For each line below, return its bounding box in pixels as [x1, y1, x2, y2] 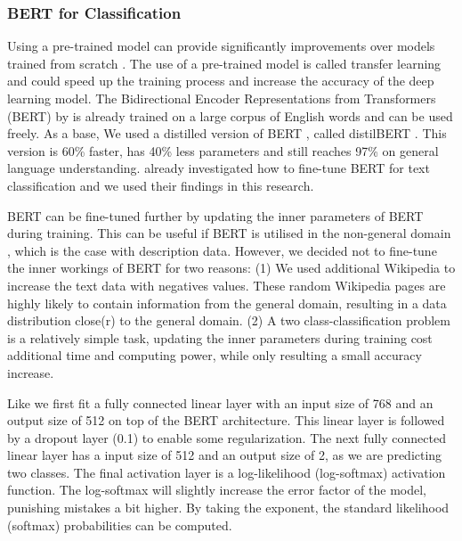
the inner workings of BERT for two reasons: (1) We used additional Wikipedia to [7, 258, 456, 277]
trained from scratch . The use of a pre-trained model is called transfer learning [7, 53, 442, 72]
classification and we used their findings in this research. [7, 176, 314, 194]
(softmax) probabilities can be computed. [7, 515, 232, 534]
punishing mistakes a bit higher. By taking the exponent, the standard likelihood [7, 498, 450, 517]
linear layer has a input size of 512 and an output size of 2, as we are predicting [7, 446, 442, 464]
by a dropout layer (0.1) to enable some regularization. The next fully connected [7, 428, 446, 447]
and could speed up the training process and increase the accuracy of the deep [7, 71, 434, 90]
